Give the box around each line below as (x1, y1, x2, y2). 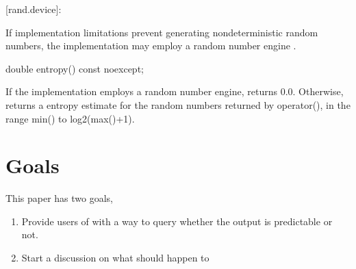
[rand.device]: (5, 2, 62, 16)
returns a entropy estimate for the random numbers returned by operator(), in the (5, 97, 351, 112)
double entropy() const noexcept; (5, 61, 144, 75)
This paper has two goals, (5, 191, 113, 205)
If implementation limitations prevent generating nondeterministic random (5, 25, 318, 39)
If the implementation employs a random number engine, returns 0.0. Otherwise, (5, 84, 344, 99)
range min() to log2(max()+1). (5, 111, 135, 125)
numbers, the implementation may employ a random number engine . (5, 38, 296, 53)
